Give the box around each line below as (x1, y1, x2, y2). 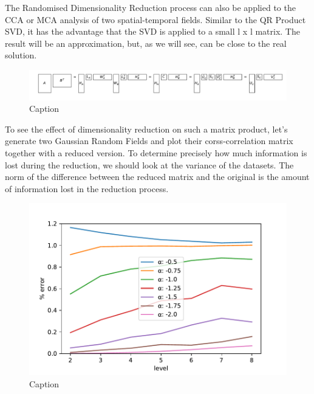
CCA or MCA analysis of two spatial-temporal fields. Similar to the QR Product (5, 13, 306, 26)
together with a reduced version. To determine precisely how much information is (5, 147, 307, 159)
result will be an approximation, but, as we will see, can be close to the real (5, 36, 287, 49)
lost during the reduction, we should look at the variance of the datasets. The (5, 158, 294, 171)
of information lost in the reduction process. (5, 182, 169, 195)
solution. (5, 49, 37, 61)
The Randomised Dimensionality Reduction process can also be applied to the (5, 1, 296, 13)
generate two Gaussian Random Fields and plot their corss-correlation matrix (5, 134, 293, 147)
